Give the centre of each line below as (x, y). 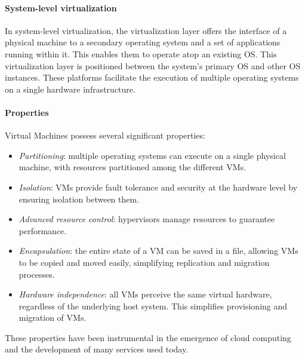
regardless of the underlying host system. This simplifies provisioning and (153, 306)
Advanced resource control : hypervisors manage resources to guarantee (147, 219)
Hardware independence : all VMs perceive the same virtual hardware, (145, 294)
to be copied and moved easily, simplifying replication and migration (144, 262)
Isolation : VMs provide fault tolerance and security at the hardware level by (158, 187)
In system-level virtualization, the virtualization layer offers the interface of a (146, 30)
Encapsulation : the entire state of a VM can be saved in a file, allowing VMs (158, 251)
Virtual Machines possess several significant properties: (105, 135)
